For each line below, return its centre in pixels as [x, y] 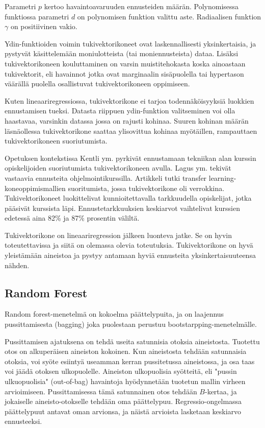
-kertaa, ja [221, 391]
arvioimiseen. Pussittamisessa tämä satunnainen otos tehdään [101, 391]
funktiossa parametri [37, 16]
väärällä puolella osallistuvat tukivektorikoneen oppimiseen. [97, 84]
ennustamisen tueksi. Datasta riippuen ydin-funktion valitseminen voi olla [120, 111]
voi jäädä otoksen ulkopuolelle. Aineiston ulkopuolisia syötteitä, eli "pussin [121, 371]
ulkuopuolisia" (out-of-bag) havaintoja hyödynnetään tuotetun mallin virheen [125, 381]
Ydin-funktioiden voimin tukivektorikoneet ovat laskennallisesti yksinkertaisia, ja [130, 43]
